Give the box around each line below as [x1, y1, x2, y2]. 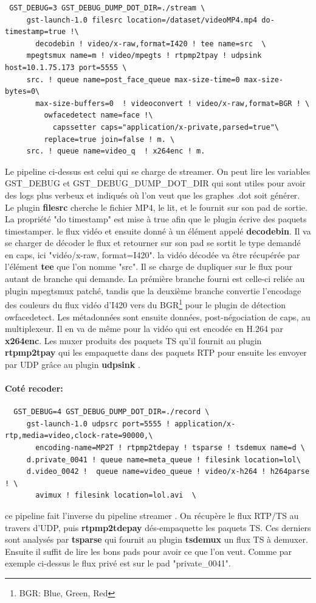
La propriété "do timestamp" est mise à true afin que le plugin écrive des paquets [5, 213, 307, 225]
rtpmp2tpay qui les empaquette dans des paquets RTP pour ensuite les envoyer [5, 346, 307, 359]
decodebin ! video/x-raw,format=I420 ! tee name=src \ [35, 39, 266, 48]
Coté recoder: [5, 382, 63, 395]
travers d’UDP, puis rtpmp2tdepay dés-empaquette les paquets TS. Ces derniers [5, 521, 311, 534]
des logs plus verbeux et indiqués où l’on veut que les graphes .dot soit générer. [5, 188, 300, 201]
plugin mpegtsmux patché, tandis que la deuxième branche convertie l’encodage [5, 284, 301, 297]
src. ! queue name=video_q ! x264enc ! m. [26, 147, 205, 156]
